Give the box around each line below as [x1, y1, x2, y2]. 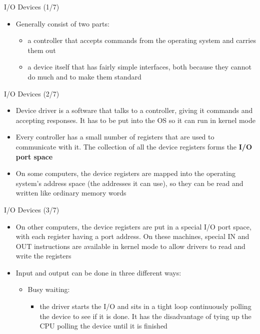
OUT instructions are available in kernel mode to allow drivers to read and [15, 240, 245, 251]
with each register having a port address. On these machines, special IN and [15, 231, 249, 241]
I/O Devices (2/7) [4, 88, 59, 98]
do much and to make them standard [27, 71, 141, 81]
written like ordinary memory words [15, 187, 126, 198]
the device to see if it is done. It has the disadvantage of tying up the [39, 310, 251, 321]
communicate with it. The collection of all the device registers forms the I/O [15, 141, 252, 151]
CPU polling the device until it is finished [39, 320, 167, 331]
